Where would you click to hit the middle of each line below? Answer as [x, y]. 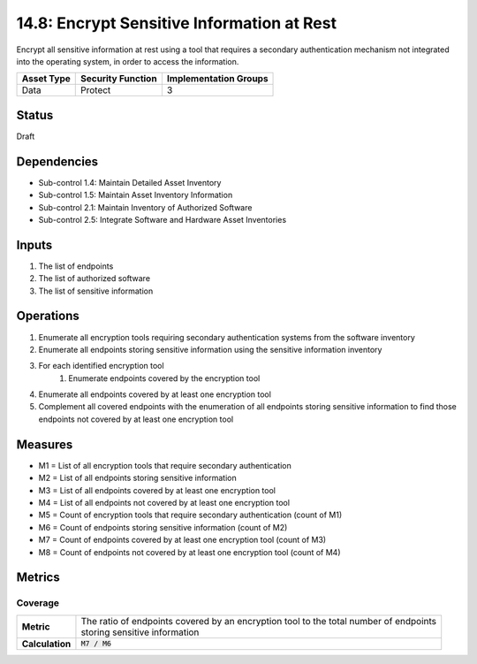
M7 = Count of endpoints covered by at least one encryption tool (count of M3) [182, 540]
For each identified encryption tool [101, 366]
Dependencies [57, 161]
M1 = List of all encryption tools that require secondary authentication [165, 465]
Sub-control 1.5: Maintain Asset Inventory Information [136, 195]
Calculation [46, 644]
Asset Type [46, 79]
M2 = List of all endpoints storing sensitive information [138, 478]
